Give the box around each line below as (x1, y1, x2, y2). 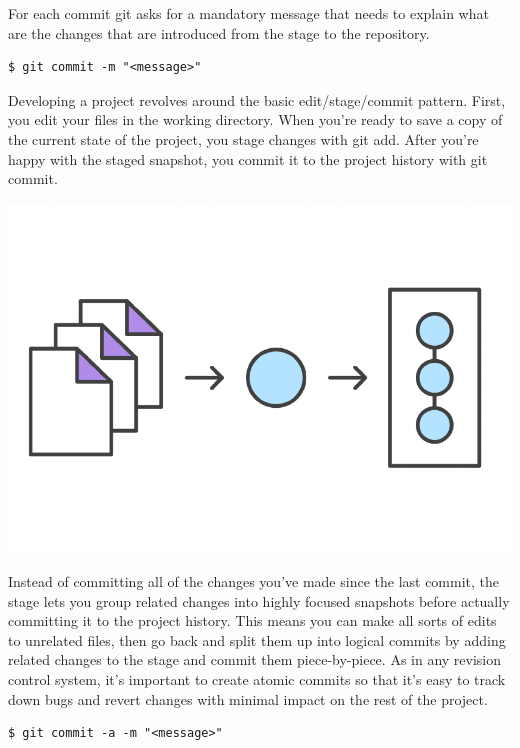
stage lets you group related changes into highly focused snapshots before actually (8, 590, 510, 611)
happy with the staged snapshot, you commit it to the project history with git (8, 148, 488, 169)
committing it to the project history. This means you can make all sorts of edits (8, 610, 497, 631)
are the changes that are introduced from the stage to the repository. (8, 22, 430, 43)
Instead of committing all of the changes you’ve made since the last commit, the (8, 570, 500, 591)
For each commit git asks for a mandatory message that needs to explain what (8, 3, 489, 23)
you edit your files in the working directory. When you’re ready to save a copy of (8, 109, 503, 130)
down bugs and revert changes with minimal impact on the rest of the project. (8, 688, 488, 709)
